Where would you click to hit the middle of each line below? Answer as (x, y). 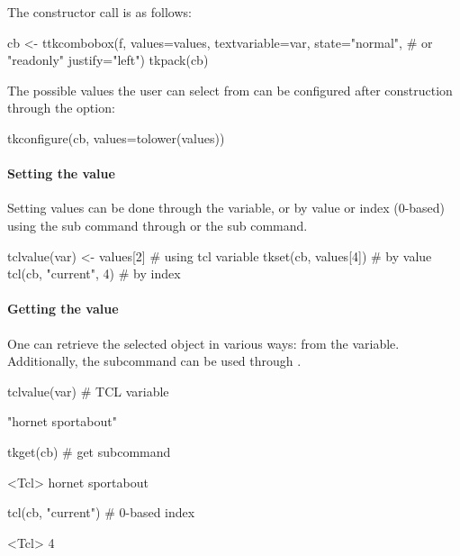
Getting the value (63, 309)
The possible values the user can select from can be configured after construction (230, 90)
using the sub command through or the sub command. (158, 225)
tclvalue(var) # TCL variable (88, 391)
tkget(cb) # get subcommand (89, 451)
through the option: (61, 108)
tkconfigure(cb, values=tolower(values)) (116, 137)
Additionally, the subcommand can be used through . (154, 361)
